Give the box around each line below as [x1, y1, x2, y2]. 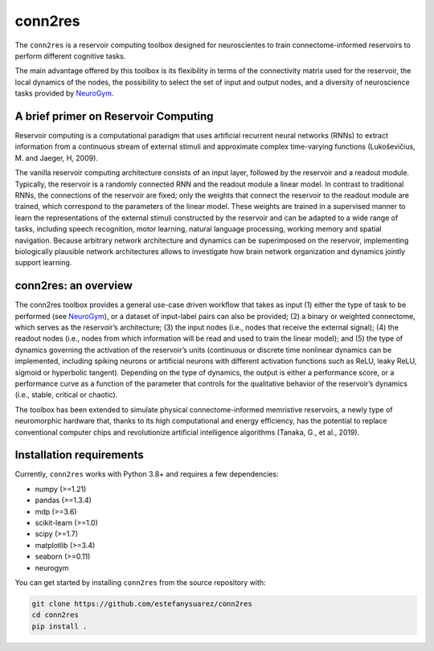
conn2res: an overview [14, 279, 133, 293]
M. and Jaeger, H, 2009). [14, 153, 98, 162]
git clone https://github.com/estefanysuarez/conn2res [31, 599, 252, 608]
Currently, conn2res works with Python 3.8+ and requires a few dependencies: [14, 469, 279, 479]
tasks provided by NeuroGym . [14, 88, 114, 98]
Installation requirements [14, 448, 144, 462]
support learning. [14, 258, 72, 268]
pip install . [31, 621, 88, 631]
